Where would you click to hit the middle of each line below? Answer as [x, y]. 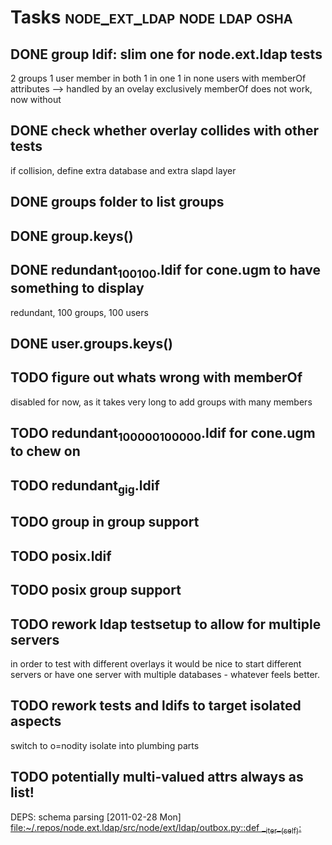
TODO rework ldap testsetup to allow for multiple [166, 624]
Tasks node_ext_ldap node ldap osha [151, 17]
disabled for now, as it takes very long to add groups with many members [161, 402]
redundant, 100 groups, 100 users [79, 312]
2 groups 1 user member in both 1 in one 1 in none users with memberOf [158, 78]
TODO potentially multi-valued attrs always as [157, 777]
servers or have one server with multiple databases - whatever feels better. [165, 674]
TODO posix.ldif [61, 556]
